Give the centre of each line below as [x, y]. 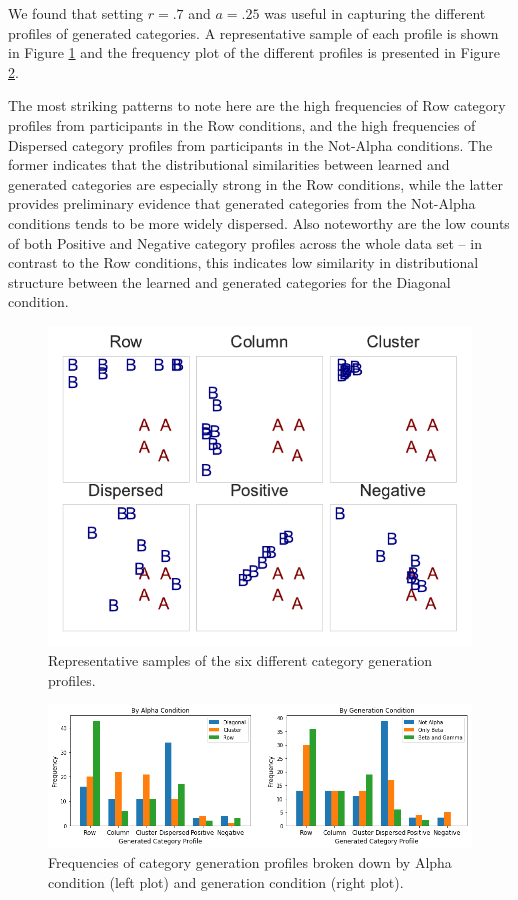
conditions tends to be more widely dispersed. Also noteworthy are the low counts [259, 222]
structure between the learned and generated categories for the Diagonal [229, 281]
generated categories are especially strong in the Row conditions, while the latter [255, 183]
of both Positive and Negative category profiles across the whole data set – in [245, 242]
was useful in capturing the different [375, 13]
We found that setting [76, 13]
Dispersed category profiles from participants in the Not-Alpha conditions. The [250, 144]
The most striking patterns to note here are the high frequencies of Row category [257, 105]
